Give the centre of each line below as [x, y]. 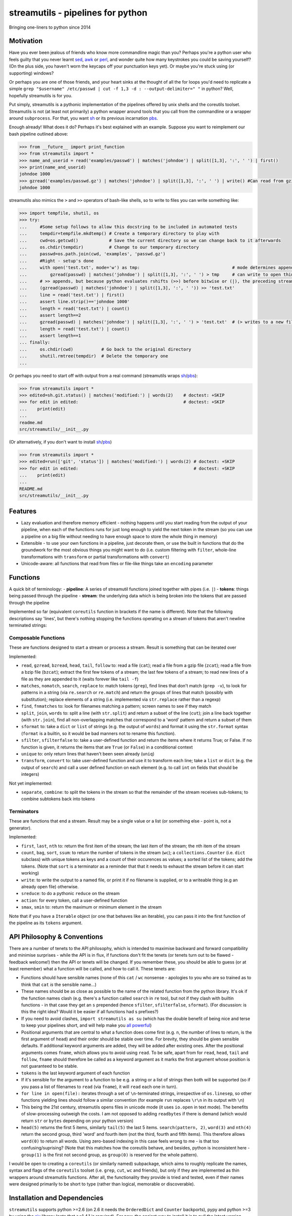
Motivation [26, 41]
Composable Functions [37, 638]
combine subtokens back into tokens [58, 799]
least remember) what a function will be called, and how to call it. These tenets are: [92, 969]
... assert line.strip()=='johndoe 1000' [74, 302]
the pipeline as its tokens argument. [46, 923]
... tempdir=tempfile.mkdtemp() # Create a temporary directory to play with [119, 234]
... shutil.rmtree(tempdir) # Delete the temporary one [94, 356]
